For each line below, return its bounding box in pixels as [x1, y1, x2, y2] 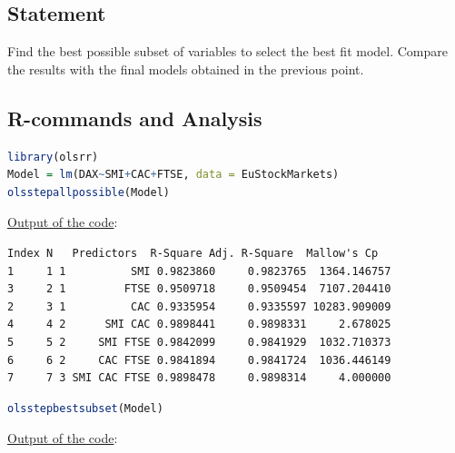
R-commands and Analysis [7, 103, 262, 132]
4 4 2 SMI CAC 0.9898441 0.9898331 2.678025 [7, 318, 391, 331]
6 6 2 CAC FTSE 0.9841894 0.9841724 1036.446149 [7, 353, 391, 367]
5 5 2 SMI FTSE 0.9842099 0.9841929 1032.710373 [7, 335, 391, 349]
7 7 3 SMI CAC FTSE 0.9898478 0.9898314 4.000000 [7, 371, 391, 385]
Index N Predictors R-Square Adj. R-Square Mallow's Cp [7, 246, 379, 260]
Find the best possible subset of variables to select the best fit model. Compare [7, 42, 449, 61]
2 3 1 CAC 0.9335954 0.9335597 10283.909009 [7, 300, 391, 313]
